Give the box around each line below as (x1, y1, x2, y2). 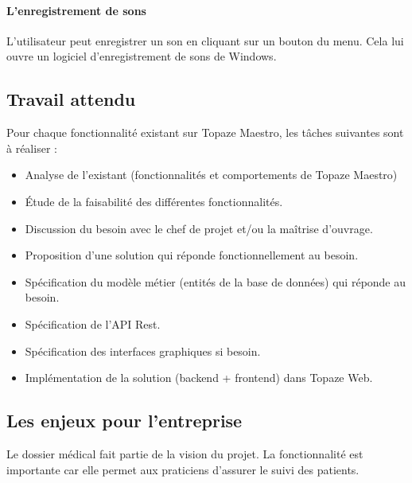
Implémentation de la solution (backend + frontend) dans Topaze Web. (25, 369, 373, 386)
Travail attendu (6, 87, 136, 111)
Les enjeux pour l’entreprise (6, 408, 243, 433)
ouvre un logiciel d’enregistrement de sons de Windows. (6, 48, 277, 64)
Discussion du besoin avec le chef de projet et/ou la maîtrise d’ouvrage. (25, 220, 373, 236)
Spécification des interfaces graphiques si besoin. (25, 342, 261, 359)
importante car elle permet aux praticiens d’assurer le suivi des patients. (6, 461, 360, 477)
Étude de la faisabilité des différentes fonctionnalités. (25, 193, 283, 209)
